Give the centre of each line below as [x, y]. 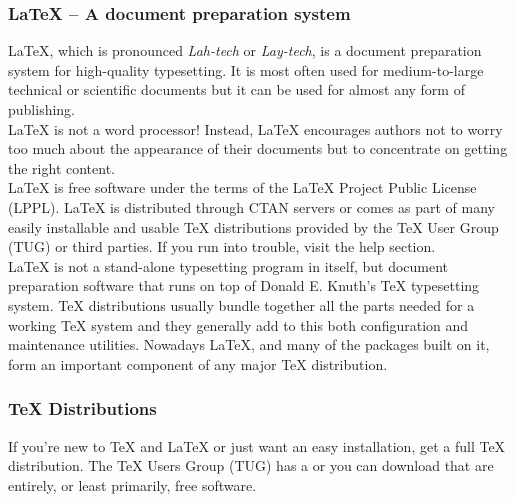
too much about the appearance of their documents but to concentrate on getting [258, 148]
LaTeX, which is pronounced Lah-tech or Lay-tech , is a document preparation [245, 50]
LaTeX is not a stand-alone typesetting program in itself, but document [228, 265]
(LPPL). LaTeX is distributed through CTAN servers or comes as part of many [251, 206]
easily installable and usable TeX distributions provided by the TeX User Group [253, 226]
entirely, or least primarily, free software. [132, 484]
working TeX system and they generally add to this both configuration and [238, 324]
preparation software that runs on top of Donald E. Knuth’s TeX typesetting [244, 285]
